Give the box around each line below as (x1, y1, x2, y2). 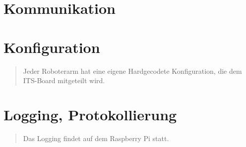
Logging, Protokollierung (3, 104, 177, 124)
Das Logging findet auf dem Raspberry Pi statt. (23, 133, 169, 143)
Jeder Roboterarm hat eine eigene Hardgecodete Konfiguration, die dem (23, 65, 242, 76)
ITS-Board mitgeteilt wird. (23, 75, 105, 86)
